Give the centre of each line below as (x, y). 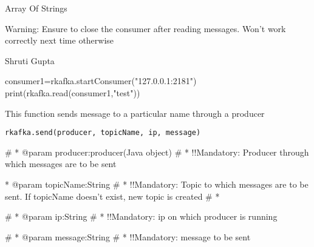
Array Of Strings (36, 8)
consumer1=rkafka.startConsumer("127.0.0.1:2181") (101, 81)
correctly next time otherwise (60, 40)
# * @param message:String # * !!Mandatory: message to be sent (128, 236)
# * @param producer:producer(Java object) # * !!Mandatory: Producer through (157, 152)
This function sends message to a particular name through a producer (135, 113)
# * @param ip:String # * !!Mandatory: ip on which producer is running (141, 216)
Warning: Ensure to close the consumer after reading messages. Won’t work (145, 28)
